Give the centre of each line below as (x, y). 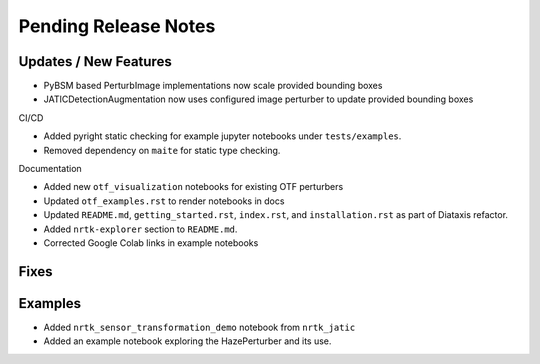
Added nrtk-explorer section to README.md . (140, 229)
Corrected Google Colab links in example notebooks (151, 242)
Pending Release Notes (117, 26)
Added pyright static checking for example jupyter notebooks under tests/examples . (222, 136)
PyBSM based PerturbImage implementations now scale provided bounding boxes (213, 86)
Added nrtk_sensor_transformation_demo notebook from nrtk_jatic (199, 327)
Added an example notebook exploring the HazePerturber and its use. (187, 341)
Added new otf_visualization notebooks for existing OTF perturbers (193, 187)
